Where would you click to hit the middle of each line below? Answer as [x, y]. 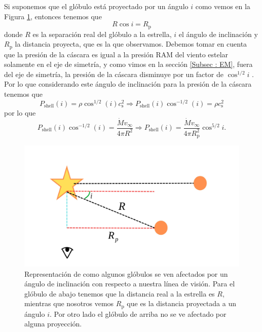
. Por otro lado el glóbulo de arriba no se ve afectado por [138, 313]
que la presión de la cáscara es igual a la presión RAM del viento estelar [116, 54]
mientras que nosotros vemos [69, 303]
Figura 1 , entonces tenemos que [53, 16]
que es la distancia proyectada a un [181, 303]
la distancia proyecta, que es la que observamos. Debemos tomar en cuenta [131, 44]
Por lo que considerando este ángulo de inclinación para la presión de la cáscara [128, 84]
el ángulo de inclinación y [218, 34]
